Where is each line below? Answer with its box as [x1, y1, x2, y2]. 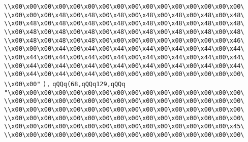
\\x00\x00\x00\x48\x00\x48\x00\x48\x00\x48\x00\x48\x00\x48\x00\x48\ [4, 11, 244, 19]
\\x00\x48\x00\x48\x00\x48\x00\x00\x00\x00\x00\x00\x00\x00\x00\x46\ [4, 37, 244, 44]
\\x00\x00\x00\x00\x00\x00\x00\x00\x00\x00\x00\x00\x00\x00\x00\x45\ [4, 123, 244, 130]
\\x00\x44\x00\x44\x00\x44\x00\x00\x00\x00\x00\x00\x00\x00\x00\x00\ [4, 70, 244, 78]
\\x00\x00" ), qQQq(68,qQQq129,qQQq [4, 80, 126, 88]
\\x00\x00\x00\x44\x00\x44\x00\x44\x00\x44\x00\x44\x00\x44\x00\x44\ [4, 45, 244, 53]
